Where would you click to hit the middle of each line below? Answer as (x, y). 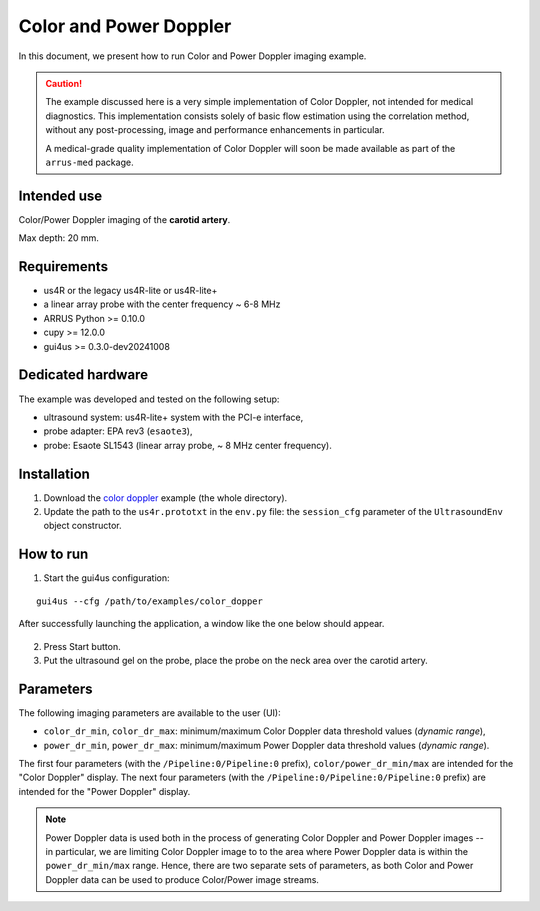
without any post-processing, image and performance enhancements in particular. (215, 130)
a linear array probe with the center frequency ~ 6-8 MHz (162, 304)
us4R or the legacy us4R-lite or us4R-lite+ (130, 291)
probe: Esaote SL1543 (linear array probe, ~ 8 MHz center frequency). (187, 445)
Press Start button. (82, 646)
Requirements (63, 266)
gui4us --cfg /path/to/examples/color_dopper (150, 601)
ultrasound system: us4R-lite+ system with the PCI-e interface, (173, 417)
